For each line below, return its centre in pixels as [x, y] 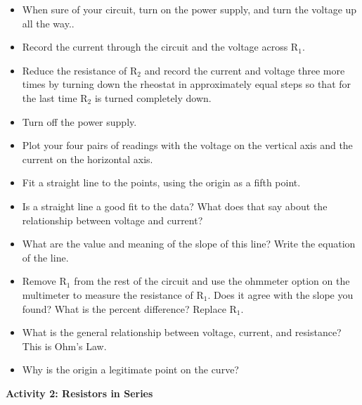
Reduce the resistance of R [80, 70]
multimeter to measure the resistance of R [113, 294]
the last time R [55, 97]
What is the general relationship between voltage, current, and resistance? [182, 332]
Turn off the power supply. [79, 121]
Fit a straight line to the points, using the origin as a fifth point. [161, 182]
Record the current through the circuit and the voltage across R [160, 47]
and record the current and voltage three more [245, 70]
